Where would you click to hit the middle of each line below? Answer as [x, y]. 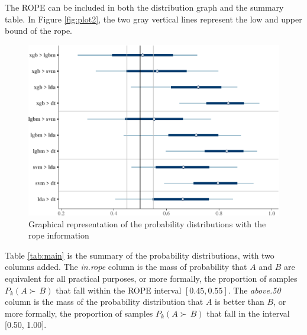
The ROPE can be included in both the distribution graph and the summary [144, 7]
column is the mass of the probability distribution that [104, 302]
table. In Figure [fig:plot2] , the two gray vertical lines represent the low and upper [153, 19]
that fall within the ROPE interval [119, 290]
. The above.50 [254, 290]
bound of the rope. [39, 30]
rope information [59, 235]
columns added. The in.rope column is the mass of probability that [126, 267]
